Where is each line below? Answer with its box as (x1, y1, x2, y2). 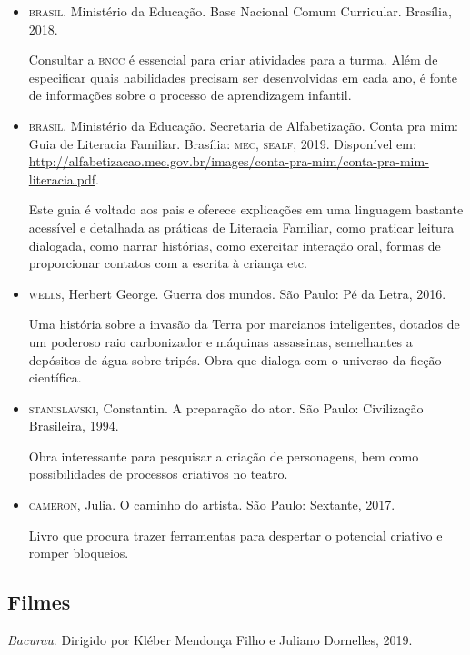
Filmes (7, 588, 71, 616)
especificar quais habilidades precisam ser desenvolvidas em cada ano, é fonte (28, 67, 457, 86)
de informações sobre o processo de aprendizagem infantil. (28, 85, 352, 104)
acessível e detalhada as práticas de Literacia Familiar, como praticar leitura (28, 217, 455, 236)
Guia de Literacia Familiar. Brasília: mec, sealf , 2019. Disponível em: (28, 134, 416, 153)
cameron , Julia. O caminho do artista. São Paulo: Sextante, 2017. (28, 495, 395, 514)
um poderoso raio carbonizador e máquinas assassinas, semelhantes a (28, 332, 413, 351)
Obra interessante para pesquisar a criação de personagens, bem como (28, 446, 419, 465)
